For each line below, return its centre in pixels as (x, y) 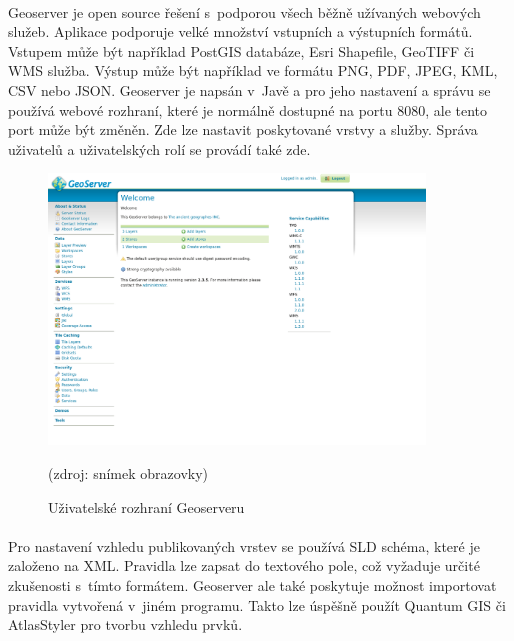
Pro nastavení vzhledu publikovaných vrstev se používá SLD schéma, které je (244, 545)
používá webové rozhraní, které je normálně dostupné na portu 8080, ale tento (248, 109)
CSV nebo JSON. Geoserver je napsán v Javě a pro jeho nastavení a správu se (249, 89)
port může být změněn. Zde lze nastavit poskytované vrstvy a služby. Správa (243, 129)
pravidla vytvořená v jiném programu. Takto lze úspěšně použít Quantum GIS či (257, 604)
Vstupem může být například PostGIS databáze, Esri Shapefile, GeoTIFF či (241, 50)
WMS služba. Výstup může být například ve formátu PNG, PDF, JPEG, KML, (253, 70)
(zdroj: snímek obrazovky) (128, 472)
